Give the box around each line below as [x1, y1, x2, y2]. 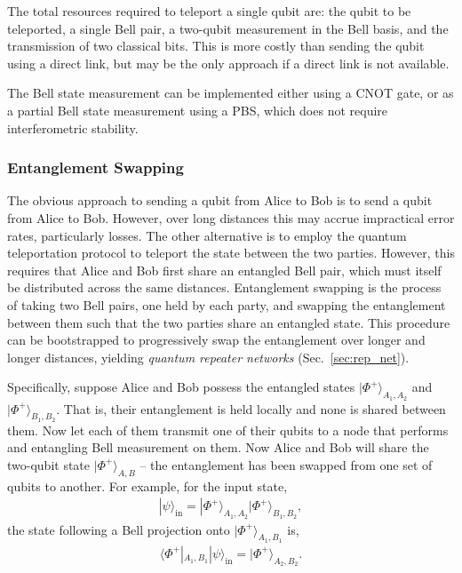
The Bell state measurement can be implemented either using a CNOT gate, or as [7, 84, 454, 102]
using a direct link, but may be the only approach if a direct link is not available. [7, 53, 450, 72]
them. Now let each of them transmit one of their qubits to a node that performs [7, 420, 449, 439]
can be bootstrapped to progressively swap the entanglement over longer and [7, 330, 426, 349]
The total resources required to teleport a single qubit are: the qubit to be [7, 2, 411, 20]
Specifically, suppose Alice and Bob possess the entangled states [7, 378, 355, 396]
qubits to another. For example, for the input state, [7, 476, 288, 495]
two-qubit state [7, 455, 91, 474]
